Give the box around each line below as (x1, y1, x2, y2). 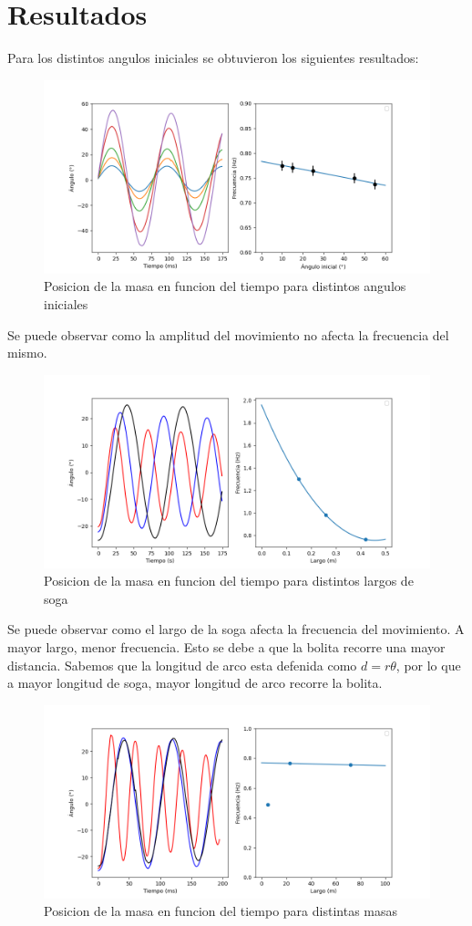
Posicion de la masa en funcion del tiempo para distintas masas (44, 901, 398, 921)
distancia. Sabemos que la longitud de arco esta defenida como (7, 655, 357, 674)
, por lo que (395, 655, 461, 674)
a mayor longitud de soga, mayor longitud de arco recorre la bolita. (7, 673, 383, 692)
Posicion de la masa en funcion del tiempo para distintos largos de (44, 571, 414, 590)
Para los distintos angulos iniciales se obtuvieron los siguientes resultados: (7, 48, 419, 68)
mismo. (7, 343, 47, 362)
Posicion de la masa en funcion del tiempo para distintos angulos (44, 276, 406, 296)
